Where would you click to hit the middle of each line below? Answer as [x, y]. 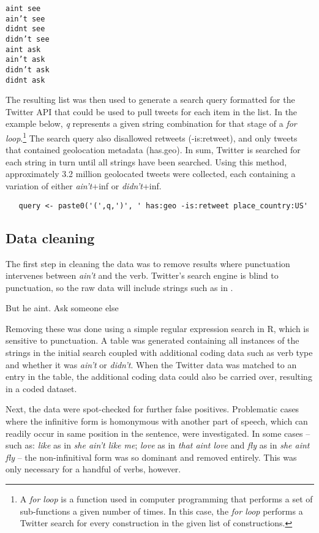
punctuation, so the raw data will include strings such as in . [119, 287]
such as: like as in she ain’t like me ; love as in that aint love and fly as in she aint [158, 445]
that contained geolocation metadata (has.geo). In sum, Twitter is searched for [153, 150]
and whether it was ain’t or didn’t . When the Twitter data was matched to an [151, 364]
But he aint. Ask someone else [62, 308]
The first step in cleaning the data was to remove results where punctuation [148, 263]
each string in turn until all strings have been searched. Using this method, [146, 161]
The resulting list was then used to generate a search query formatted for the [150, 100]
